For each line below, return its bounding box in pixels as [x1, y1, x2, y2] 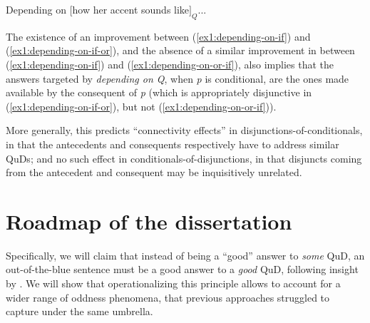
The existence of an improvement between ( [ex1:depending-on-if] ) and [6, 29, 311, 43]
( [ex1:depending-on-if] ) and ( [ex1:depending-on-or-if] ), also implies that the [6, 56, 334, 71]
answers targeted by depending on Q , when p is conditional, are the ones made [6, 71, 349, 86]
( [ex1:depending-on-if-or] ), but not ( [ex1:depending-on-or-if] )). [6, 98, 277, 113]
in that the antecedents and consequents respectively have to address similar [6, 136, 339, 151]
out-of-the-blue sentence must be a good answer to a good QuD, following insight [6, 262, 359, 277]
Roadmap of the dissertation [6, 206, 292, 235]
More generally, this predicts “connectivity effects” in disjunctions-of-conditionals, [6, 123, 363, 138]
